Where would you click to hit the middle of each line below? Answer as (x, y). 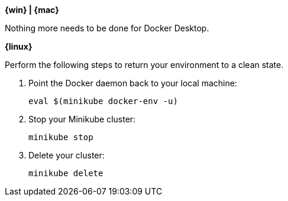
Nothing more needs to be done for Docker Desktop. (107, 28)
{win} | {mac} (32, 10)
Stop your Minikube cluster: (82, 119)
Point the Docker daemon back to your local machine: (133, 83)
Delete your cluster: (67, 155)
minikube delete (66, 173)
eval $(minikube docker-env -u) (103, 101)
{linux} (19, 46)
